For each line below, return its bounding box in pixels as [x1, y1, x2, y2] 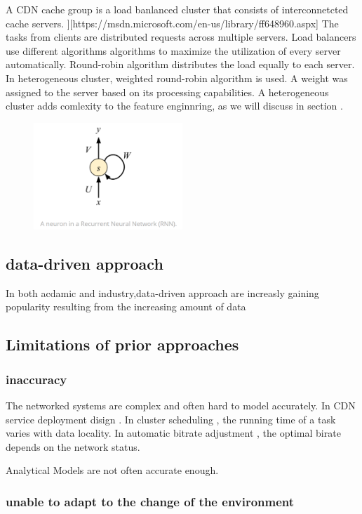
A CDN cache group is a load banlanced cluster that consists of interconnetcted [6, 2, 349, 16]
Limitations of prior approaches [6, 334, 239, 355]
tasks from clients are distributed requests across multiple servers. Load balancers [6, 29, 356, 44]
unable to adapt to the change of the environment [6, 492, 295, 510]
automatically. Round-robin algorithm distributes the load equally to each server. [6, 57, 355, 72]
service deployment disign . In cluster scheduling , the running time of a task [6, 411, 336, 426]
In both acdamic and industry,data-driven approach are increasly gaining [6, 285, 319, 300]
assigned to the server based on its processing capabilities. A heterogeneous [6, 84, 329, 99]
